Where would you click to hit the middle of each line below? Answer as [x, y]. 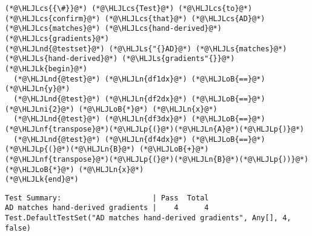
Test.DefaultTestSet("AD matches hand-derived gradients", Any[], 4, [148, 218]
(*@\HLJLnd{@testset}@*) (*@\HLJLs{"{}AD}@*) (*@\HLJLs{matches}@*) [146, 49]
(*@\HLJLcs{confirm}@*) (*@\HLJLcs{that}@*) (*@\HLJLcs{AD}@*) [135, 18]
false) [18, 228]
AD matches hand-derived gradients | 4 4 [107, 208]
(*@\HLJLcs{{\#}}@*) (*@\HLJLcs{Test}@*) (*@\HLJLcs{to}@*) [129, 8]
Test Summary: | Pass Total [107, 198]
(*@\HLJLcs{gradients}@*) [57, 38]
